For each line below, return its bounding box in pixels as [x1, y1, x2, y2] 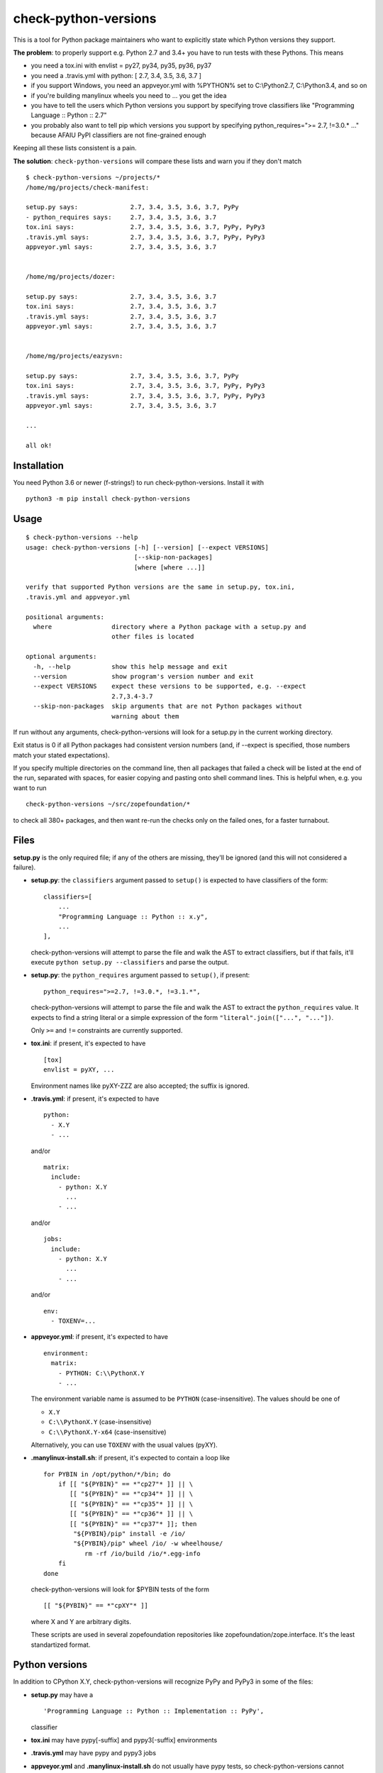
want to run [13, 784, 47, 792]
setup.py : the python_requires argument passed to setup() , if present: [30, 971, 250, 979]
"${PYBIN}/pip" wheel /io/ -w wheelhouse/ [73, 1540, 223, 1547]
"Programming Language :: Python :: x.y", [57, 912, 209, 921]
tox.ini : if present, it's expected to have [30, 1039, 146, 1047]
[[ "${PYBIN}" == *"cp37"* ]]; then [70, 1520, 197, 1528]
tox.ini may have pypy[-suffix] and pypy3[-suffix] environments [30, 1736, 218, 1745]
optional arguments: [26, 652, 97, 661]
